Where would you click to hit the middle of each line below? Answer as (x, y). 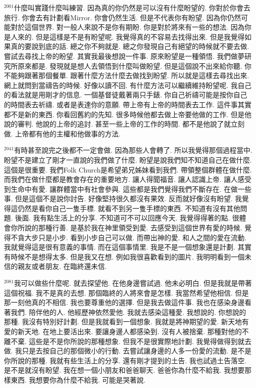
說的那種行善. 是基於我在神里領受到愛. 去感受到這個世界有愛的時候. (133, 228)
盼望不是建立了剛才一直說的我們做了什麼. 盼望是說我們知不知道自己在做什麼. (128, 159)
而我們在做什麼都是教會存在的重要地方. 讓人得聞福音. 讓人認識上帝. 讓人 (121, 179)
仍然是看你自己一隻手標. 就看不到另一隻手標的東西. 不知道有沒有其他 (129, 208)
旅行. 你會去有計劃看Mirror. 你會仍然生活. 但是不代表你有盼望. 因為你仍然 (123, 17)
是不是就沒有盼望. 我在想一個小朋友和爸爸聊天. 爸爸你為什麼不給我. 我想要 (124, 370)
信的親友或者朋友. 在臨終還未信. (55, 266)
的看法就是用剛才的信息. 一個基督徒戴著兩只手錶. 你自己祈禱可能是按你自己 (126, 95)
